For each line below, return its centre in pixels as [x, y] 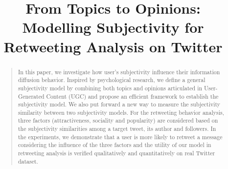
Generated [31, 96]
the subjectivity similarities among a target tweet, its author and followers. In [117, 129]
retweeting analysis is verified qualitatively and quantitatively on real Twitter [116, 153]
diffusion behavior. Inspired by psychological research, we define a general [112, 80]
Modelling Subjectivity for [113, 27]
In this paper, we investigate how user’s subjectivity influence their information [119, 72]
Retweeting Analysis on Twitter [113, 46]
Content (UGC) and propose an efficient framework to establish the [132, 96]
